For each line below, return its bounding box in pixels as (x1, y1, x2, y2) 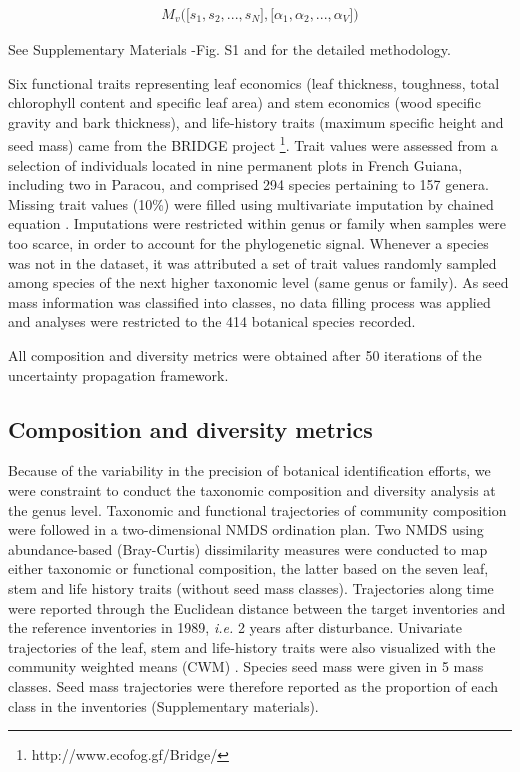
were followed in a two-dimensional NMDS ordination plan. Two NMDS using (8, 519, 484, 540)
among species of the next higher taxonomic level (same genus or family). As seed (8, 272, 509, 293)
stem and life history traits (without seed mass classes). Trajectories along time (8, 577, 494, 598)
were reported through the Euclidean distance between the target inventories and (8, 597, 506, 618)
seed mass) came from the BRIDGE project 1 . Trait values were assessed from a (8, 132, 498, 156)
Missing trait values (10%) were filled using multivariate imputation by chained (8, 193, 494, 214)
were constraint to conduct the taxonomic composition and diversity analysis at (8, 479, 496, 500)
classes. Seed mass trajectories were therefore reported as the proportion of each (8, 675, 499, 696)
